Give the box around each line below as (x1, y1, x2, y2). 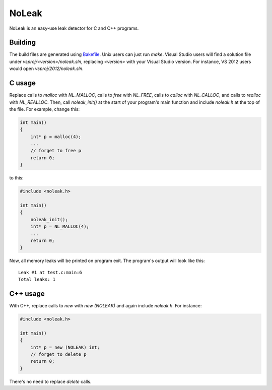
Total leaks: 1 (18, 277, 56, 282)
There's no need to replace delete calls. (9, 378, 92, 384)
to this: (9, 175, 24, 181)
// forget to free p (30, 148, 82, 154)
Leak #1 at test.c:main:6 (18, 270, 83, 275)
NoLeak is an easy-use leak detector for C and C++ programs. (9, 25, 139, 31)
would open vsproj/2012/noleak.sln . (9, 66, 84, 72)
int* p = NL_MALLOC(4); (30, 224, 89, 229)
